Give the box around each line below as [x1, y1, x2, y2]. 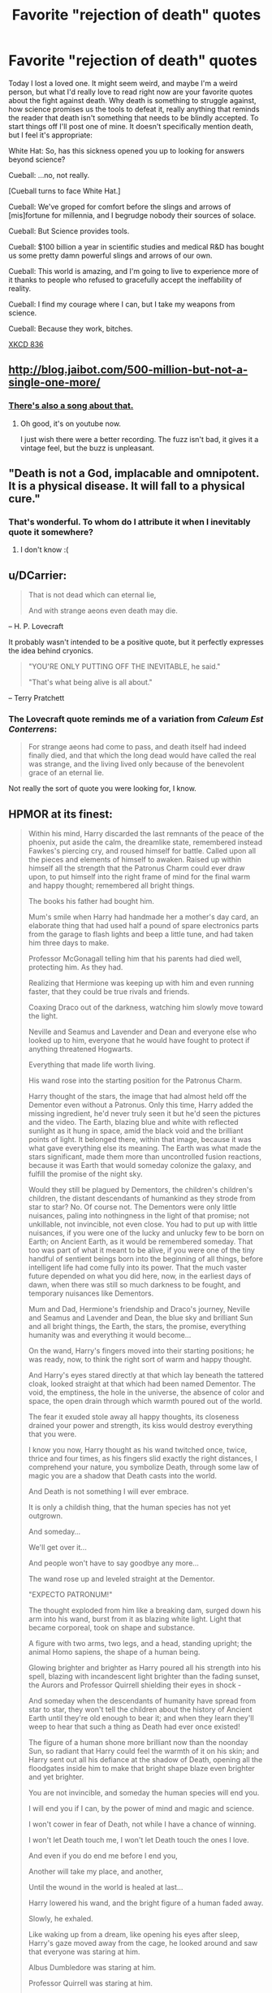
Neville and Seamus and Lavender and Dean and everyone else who [28, 1027, 257, 1037]
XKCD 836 [8, 339, 44, 349]
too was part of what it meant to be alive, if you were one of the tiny [28, 1245, 256, 1255]
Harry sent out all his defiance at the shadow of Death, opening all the [28, 1755, 263, 1765]
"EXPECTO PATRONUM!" [28, 1590, 113, 1600]
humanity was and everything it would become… [28, 1331, 192, 1340]
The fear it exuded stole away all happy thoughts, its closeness [28, 1412, 240, 1422]
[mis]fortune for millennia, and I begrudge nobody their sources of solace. [8, 210, 257, 220]
